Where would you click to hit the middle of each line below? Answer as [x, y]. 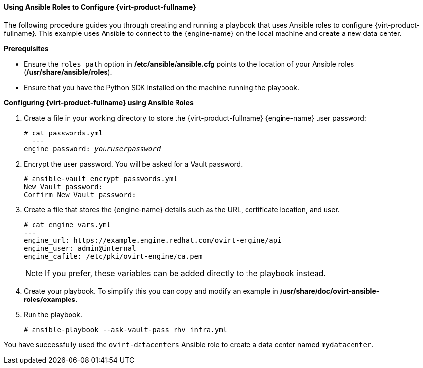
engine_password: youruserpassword [92, 149]
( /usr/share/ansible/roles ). [68, 72]
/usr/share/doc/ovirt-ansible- [330, 291]
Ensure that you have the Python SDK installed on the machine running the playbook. [162, 87]
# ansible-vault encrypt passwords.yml [101, 179]
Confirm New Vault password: [80, 194]
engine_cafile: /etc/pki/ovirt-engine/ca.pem [113, 256]
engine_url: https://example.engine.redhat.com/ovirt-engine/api [153, 240]
